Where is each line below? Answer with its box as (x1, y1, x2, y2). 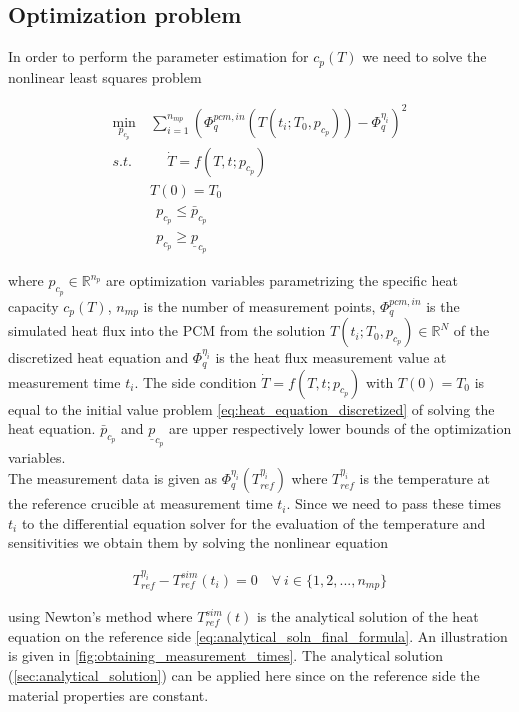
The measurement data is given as (8, 468, 218, 489)
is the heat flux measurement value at (215, 347, 447, 368)
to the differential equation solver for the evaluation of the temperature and (21, 512, 486, 533)
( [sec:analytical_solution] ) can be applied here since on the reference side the (8, 664, 480, 685)
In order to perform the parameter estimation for (8, 46, 309, 67)
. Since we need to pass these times (286, 493, 502, 514)
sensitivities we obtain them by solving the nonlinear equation (8, 532, 388, 553)
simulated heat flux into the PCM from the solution (8, 320, 326, 341)
